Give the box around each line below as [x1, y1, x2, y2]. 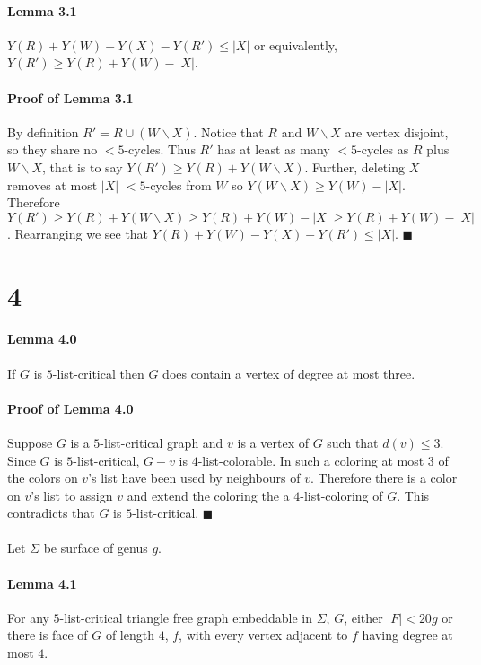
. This [397, 486, 430, 504]
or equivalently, [253, 35, 337, 54]
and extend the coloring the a [127, 486, 290, 504]
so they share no [7, 140, 98, 159]
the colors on [7, 468, 78, 487]
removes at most [7, 175, 98, 194]
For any [7, 608, 49, 626]
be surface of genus [43, 538, 148, 557]
